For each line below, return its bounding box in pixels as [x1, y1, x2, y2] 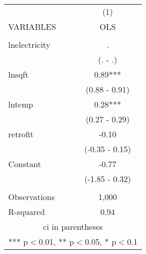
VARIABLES [8, 21, 56, 32]
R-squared [8, 206, 45, 217]
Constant [8, 158, 41, 170]
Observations [8, 191, 55, 203]
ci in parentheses [43, 221, 103, 232]
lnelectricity [8, 39, 50, 50]
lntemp [8, 98, 33, 110]
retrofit [8, 128, 33, 140]
